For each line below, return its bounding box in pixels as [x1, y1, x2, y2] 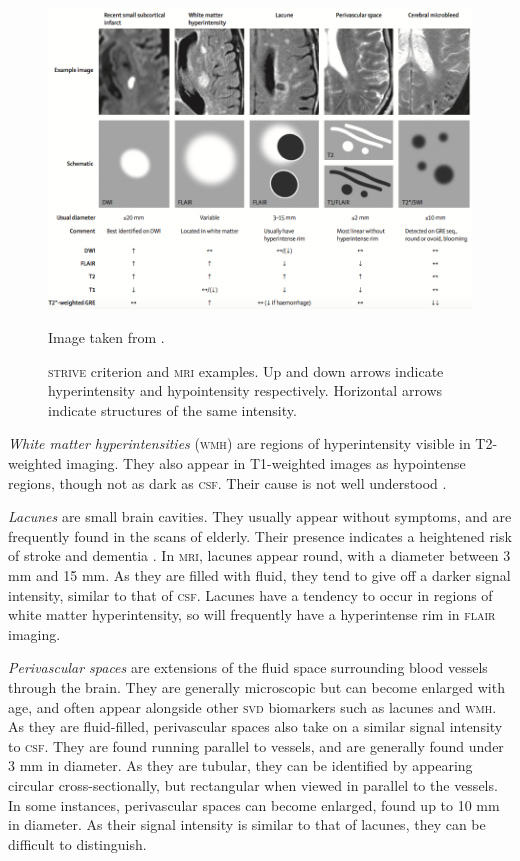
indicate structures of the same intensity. [48, 399, 297, 420]
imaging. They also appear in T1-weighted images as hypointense [66, 453, 466, 474]
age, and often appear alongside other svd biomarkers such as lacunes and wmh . [8, 696, 497, 717]
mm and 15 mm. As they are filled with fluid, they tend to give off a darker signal [8, 565, 511, 586]
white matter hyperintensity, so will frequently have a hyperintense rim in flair [8, 604, 496, 625]
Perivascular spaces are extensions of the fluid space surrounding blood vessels [8, 657, 488, 678]
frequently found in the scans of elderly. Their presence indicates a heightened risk [8, 525, 512, 546]
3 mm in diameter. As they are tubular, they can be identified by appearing [8, 755, 473, 776]
